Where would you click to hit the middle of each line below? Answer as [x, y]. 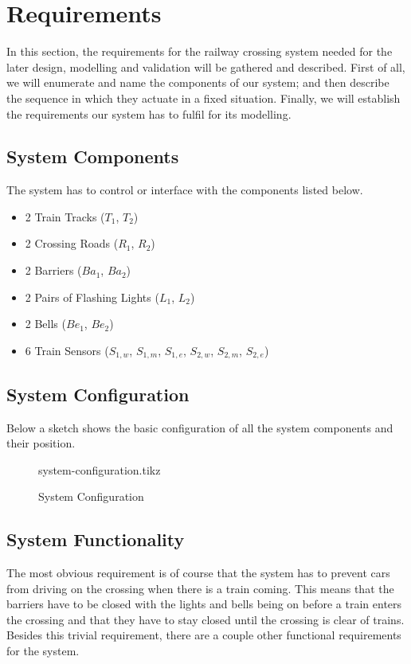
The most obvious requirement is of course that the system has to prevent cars [198, 573]
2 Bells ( [45, 324]
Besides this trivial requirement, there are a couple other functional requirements [204, 635]
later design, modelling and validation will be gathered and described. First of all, [206, 66]
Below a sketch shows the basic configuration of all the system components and [200, 427]
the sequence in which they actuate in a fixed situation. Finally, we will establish [204, 98]
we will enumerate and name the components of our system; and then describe [198, 82]
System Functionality [96, 539]
